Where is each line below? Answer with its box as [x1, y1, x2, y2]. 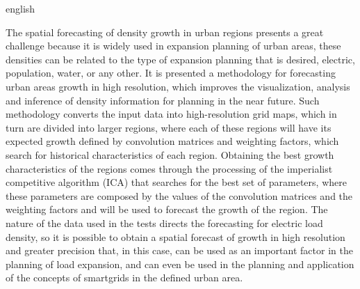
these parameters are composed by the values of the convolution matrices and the [6, 188, 353, 203]
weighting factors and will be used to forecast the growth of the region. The [6, 202, 328, 217]
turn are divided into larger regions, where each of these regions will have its [6, 120, 332, 134]
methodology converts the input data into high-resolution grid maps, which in [6, 107, 337, 121]
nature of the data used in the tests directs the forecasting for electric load [6, 215, 323, 230]
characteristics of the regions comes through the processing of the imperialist [6, 161, 333, 175]
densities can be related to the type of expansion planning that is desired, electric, [6, 52, 355, 66]
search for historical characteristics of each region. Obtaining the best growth [6, 147, 334, 162]
